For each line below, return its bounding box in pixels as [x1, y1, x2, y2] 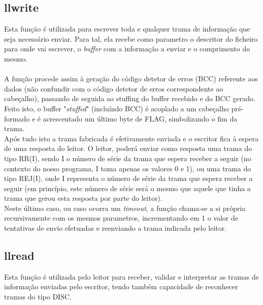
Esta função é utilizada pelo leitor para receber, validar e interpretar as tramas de [4, 271, 259, 282]
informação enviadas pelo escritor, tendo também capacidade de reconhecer [4, 281, 238, 292]
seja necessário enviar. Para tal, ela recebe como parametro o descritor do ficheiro [4, 33, 258, 44]
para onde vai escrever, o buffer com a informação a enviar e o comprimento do [4, 43, 250, 54]
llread [4, 248, 35, 263]
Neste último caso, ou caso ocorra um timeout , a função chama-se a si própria [4, 202, 246, 213]
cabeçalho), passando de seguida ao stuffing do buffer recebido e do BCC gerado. [4, 93, 255, 104]
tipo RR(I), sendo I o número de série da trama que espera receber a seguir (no [4, 152, 251, 163]
